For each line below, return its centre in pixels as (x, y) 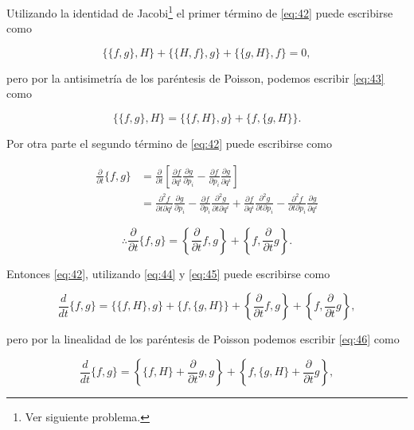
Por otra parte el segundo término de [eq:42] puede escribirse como (169, 143)
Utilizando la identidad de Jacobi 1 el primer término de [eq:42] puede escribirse (200, 12)
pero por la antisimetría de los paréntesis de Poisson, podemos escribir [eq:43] (195, 77)
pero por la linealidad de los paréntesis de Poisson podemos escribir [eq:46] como (203, 339)
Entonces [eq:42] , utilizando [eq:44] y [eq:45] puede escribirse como (168, 273)
